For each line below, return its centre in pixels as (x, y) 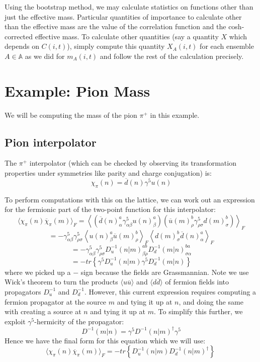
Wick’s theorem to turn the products (61, 282)
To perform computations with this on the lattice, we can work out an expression (130, 199)
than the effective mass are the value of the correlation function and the (115, 26)
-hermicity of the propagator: (79, 321)
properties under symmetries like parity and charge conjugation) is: (108, 173)
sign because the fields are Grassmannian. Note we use (165, 272)
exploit (15, 321)
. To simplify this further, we (198, 311)
